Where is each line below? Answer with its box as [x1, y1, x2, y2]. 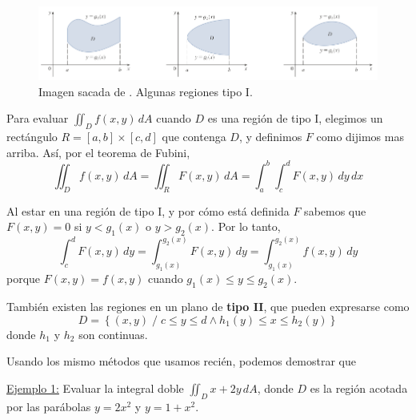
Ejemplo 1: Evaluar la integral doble [6, 379, 184, 396]
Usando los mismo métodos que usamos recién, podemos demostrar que [6, 353, 357, 370]
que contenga [162, 128, 226, 145]
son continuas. [78, 325, 148, 342]
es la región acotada [310, 379, 408, 396]
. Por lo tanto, [211, 218, 281, 235]
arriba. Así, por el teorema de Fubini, [6, 143, 190, 160]
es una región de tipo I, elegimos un [207, 110, 383, 127]
